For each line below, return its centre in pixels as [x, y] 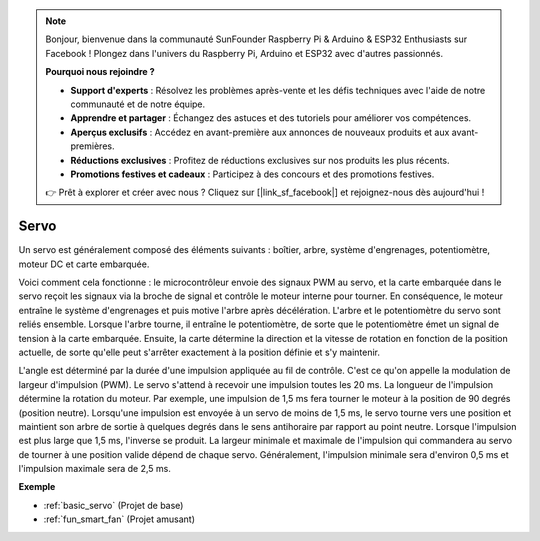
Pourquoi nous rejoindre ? [100, 72]
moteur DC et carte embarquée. [84, 264]
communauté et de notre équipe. [138, 104]
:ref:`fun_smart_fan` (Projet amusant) [119, 519]
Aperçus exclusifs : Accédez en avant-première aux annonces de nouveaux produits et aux [260, 132]
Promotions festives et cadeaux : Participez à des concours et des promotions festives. [252, 174]
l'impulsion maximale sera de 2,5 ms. [95, 469]
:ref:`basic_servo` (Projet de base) [113, 505]
